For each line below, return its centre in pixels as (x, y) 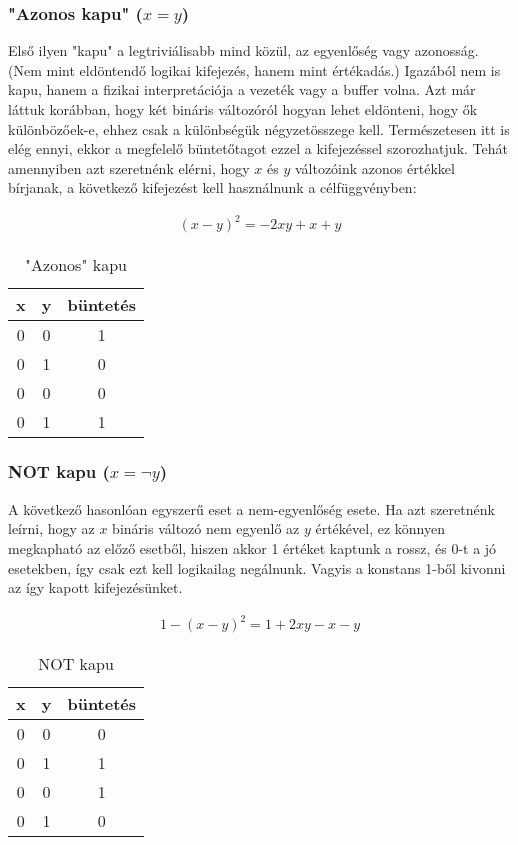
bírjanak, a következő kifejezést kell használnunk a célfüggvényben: (212, 187)
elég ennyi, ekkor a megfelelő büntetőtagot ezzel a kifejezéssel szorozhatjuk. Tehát (258, 148)
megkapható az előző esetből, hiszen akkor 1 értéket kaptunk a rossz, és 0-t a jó (252, 547)
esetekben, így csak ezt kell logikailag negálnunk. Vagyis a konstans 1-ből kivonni (257, 567)
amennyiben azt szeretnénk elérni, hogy (129, 167)
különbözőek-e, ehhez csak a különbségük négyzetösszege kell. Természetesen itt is (259, 128)
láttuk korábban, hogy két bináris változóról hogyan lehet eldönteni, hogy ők (243, 109)
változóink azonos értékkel (374, 167)
